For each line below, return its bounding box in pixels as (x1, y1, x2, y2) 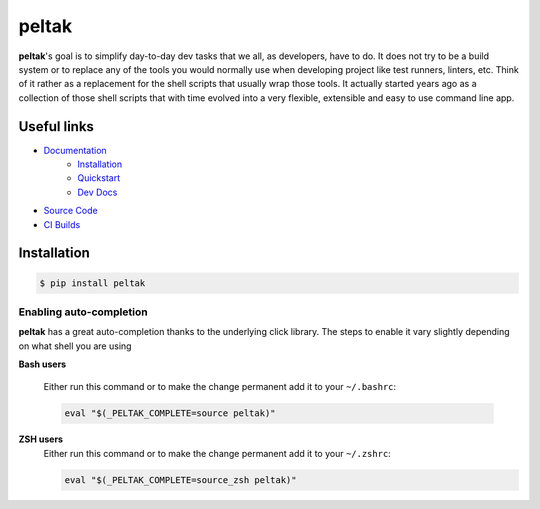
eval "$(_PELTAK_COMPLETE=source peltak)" (64, 408, 276, 419)
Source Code (43, 205, 99, 217)
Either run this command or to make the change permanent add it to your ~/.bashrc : (43, 381, 397, 393)
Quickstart (77, 172, 121, 184)
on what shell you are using (18, 340, 132, 352)
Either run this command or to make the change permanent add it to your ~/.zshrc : (43, 447, 392, 459)
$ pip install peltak (39, 277, 146, 289)
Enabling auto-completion (18, 305, 149, 319)
